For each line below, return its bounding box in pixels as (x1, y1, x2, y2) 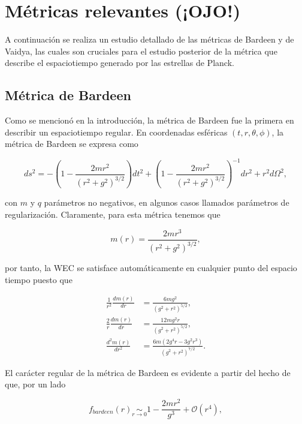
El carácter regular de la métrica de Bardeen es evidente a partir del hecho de (5, 366, 291, 378)
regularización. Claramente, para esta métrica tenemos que (5, 208, 221, 220)
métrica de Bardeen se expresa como (5, 137, 138, 150)
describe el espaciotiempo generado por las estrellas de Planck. (5, 56, 234, 69)
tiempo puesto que (5, 273, 73, 285)
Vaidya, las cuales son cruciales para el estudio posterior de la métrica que (5, 44, 277, 57)
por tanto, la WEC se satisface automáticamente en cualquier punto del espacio (5, 261, 297, 273)
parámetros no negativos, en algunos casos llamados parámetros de (44, 196, 289, 209)
